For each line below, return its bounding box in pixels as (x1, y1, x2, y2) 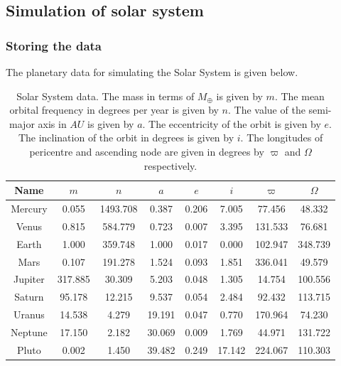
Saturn (14, 289, 44, 304)
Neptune (11, 324, 48, 339)
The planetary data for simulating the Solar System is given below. (6, 65, 298, 79)
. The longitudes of (240, 130, 323, 145)
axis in (38, 116, 67, 131)
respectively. (144, 158, 197, 173)
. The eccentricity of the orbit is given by (142, 116, 321, 131)
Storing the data (6, 36, 102, 54)
